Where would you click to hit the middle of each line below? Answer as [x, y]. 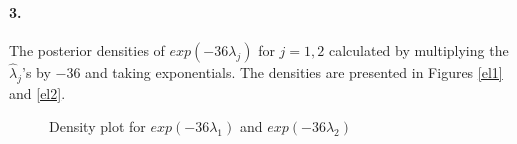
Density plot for [97, 126]
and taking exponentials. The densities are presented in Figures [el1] [294, 72]
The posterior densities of [87, 49]
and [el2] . [37, 92]
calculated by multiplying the [418, 49]
